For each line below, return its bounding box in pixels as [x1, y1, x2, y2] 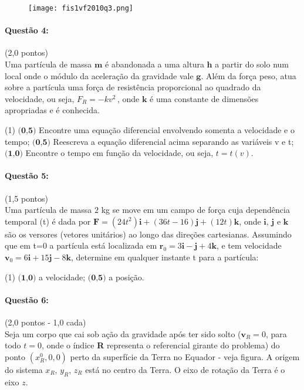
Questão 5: [5, 169, 49, 182]
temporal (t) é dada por [5, 215, 91, 227]
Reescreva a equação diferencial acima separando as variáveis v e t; [53, 135, 294, 147]
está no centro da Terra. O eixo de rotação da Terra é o [85, 363, 285, 375]
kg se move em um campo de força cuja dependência [101, 204, 290, 216]
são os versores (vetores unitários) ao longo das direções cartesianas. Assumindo [5, 228, 292, 240]
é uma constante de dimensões [150, 92, 259, 104]
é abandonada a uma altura [105, 58, 204, 70]
